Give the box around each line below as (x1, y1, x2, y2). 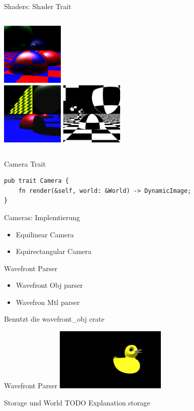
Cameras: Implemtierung (4, 212, 80, 222)
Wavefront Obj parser (16, 280, 83, 290)
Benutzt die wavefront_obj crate (4, 314, 105, 324)
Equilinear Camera (16, 229, 74, 239)
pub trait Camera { (4, 177, 69, 185)
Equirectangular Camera (16, 246, 91, 256)
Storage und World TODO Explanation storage (4, 397, 150, 408)
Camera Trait (4, 158, 46, 169)
